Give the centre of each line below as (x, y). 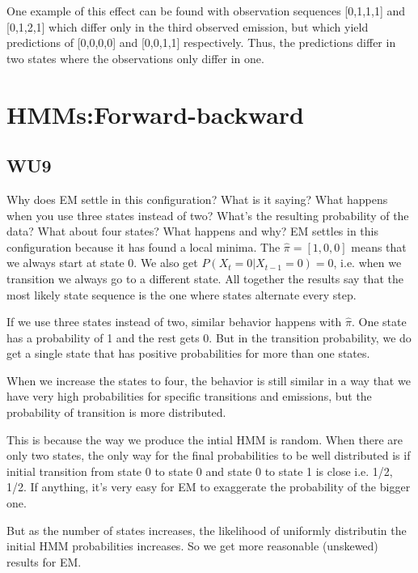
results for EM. (44, 561)
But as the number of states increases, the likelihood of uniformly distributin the (207, 530)
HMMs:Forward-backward (156, 114)
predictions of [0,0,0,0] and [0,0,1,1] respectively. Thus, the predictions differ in (201, 42)
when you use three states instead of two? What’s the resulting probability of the (208, 215)
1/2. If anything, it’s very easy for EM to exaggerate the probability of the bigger (209, 487)
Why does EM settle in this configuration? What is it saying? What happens (197, 199)
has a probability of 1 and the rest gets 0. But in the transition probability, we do (209, 337)
